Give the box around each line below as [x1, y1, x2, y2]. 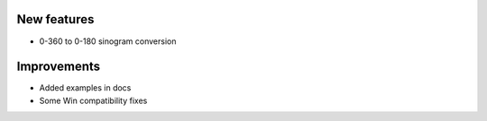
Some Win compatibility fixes [39, 95, 148, 106]
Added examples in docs [39, 82, 132, 93]
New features [16, 12, 95, 27]
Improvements [16, 59, 101, 74]
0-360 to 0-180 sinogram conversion [39, 36, 177, 47]
